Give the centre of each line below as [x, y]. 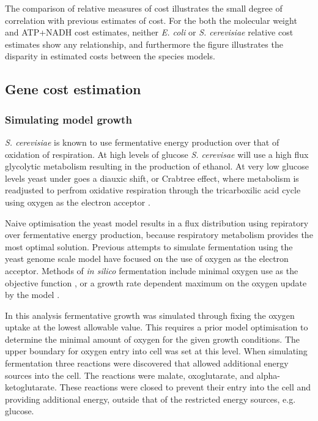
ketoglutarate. [31, 387]
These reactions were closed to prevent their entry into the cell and [185, 387]
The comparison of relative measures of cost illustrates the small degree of [144, 8]
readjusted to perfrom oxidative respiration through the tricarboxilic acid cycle [153, 190]
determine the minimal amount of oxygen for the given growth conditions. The [153, 339]
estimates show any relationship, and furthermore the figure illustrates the [144, 44]
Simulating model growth [68, 119]
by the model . [32, 295]
